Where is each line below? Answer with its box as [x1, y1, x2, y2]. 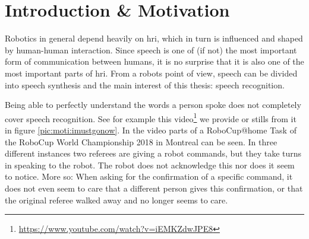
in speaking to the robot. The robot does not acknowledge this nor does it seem [5, 158, 295, 171]
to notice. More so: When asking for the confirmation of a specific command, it [5, 170, 293, 183]
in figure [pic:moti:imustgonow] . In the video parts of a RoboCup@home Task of [5, 123, 297, 136]
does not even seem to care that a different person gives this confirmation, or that [5, 181, 303, 194]
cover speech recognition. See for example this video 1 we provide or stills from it [5, 110, 297, 125]
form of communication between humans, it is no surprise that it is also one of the [5, 55, 304, 68]
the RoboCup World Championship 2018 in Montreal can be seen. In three [5, 135, 278, 148]
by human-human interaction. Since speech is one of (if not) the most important [5, 43, 297, 56]
